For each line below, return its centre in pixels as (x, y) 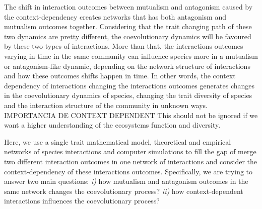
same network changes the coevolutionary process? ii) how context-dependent (124, 191)
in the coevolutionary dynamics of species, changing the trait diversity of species (128, 95)
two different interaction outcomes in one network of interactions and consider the (131, 161)
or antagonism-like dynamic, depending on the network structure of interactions (127, 66)
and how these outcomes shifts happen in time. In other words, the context (120, 76)
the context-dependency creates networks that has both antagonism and (115, 16)
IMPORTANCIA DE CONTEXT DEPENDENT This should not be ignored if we (131, 115)
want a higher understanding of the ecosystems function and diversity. (112, 125)
